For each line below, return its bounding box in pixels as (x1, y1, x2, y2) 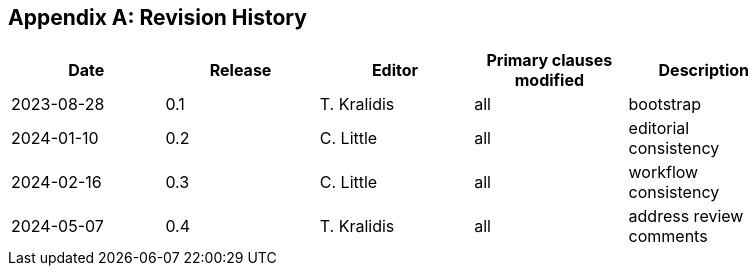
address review (628, 206, 744, 227)
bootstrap (628, 94, 702, 115)
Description (658, 60, 749, 81)
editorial (628, 118, 690, 139)
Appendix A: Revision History (8, 5, 307, 30)
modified (514, 70, 585, 91)
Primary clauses (486, 50, 613, 71)
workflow (628, 162, 699, 183)
